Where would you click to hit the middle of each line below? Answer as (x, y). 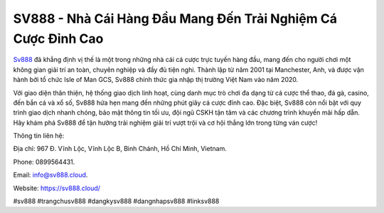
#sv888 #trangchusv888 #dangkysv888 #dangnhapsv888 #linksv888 (116, 201)
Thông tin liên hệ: (39, 136)
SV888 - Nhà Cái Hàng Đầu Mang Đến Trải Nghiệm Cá (175, 19)
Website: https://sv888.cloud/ (57, 188)
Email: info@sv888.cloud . (50, 175)
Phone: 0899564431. (44, 162)
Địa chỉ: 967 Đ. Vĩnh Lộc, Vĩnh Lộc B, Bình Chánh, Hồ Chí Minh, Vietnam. (120, 149)
